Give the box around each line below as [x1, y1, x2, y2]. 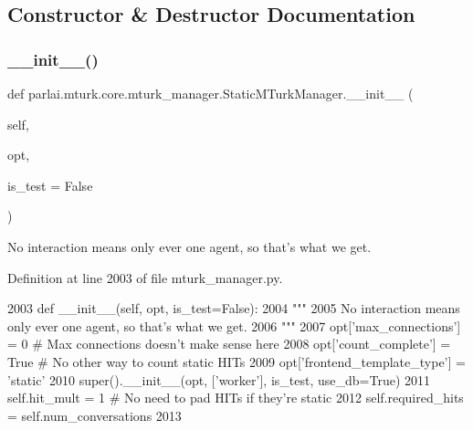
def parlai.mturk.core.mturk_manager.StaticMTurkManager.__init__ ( [7, 84, 414, 102]
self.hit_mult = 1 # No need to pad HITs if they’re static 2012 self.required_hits [7, 388, 464, 407]
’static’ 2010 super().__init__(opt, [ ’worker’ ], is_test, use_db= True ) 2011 [7, 370, 431, 389]
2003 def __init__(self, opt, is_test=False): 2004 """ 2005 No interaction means [7, 299, 460, 318]
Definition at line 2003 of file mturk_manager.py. [7, 267, 283, 287]
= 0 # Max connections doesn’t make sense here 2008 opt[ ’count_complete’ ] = [7, 334, 451, 353]
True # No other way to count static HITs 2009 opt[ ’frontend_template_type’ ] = [7, 351, 466, 371]
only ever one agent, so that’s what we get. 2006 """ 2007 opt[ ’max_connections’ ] [7, 316, 461, 335]
